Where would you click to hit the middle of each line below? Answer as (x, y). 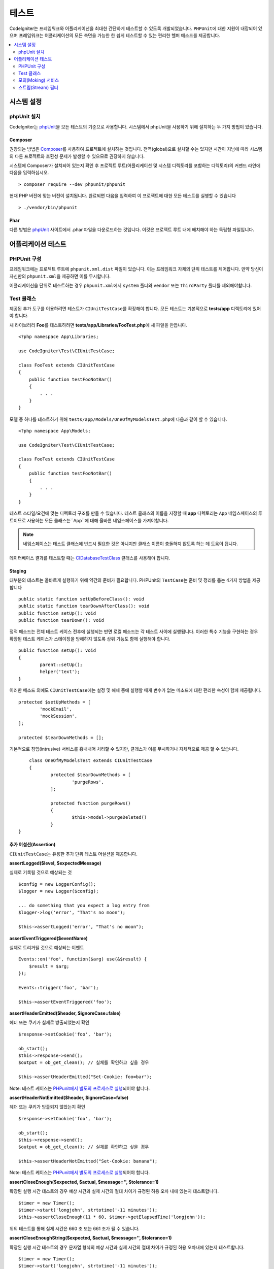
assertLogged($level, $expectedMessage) (55, 863)
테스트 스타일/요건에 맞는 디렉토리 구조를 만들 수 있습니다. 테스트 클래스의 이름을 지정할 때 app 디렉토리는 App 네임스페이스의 (133, 513)
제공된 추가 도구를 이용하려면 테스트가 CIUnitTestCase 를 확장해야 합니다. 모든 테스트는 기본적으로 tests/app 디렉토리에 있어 (135, 309)
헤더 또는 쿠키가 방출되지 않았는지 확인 (47, 1107)
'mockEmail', (56, 709)
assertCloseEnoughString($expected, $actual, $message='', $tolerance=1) (91, 1238)
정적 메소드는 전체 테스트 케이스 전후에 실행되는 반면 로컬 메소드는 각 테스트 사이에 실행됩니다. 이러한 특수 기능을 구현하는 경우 (134, 631)
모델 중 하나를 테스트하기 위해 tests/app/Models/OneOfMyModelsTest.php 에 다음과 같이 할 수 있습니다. (118, 419)
